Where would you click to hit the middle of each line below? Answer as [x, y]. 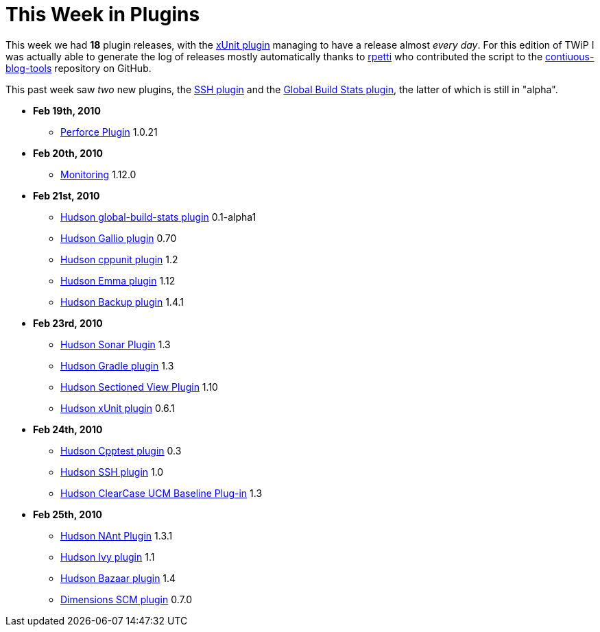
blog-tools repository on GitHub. [79, 68]
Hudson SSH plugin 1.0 [112, 472]
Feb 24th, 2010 [68, 429]
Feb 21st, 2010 [67, 195]
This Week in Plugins [103, 14]
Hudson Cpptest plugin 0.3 [121, 450]
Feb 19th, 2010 [67, 110]
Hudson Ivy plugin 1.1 [108, 557]
